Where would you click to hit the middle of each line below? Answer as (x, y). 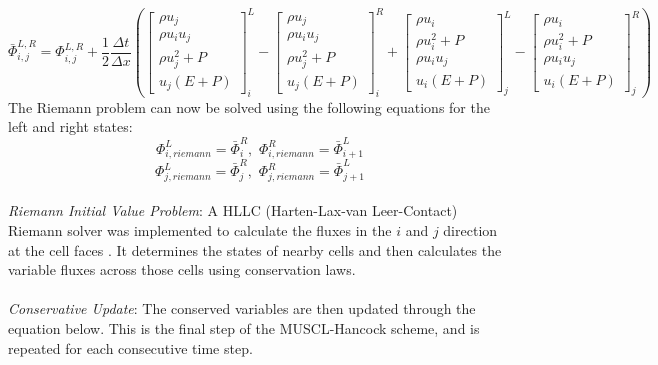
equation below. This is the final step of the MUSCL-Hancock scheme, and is (244, 328)
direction (470, 230)
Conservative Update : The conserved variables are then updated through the (242, 308)
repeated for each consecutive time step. (130, 347)
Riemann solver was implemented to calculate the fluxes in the (200, 230)
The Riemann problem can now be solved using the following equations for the (249, 106)
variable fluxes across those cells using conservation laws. (182, 269)
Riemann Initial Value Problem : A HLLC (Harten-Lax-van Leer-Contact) (233, 210)
